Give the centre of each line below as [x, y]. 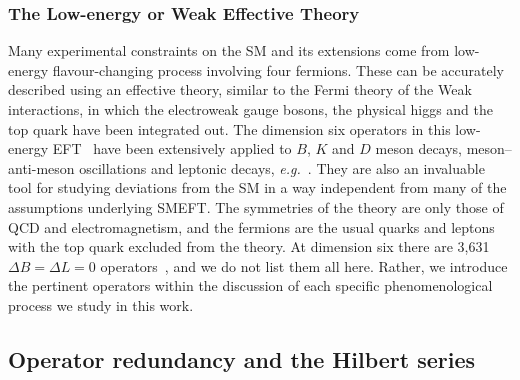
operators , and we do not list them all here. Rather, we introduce [304, 265]
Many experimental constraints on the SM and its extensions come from [229, 50]
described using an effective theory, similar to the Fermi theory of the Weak [240, 89]
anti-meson [41, 167]
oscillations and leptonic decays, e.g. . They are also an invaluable [282, 167]
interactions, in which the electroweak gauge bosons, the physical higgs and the [250, 109]
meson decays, [419, 148]
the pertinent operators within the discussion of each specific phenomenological [250, 285]
